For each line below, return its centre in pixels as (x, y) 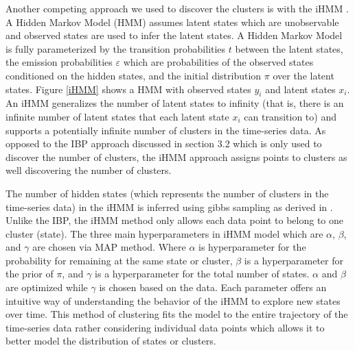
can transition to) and (290, 116)
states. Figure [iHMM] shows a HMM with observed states (128, 89)
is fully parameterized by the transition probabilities (116, 48)
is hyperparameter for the (252, 247)
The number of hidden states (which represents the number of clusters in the (167, 193)
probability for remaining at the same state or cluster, (119, 260)
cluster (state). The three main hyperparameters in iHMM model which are (164, 233)
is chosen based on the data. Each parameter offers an (213, 287)
